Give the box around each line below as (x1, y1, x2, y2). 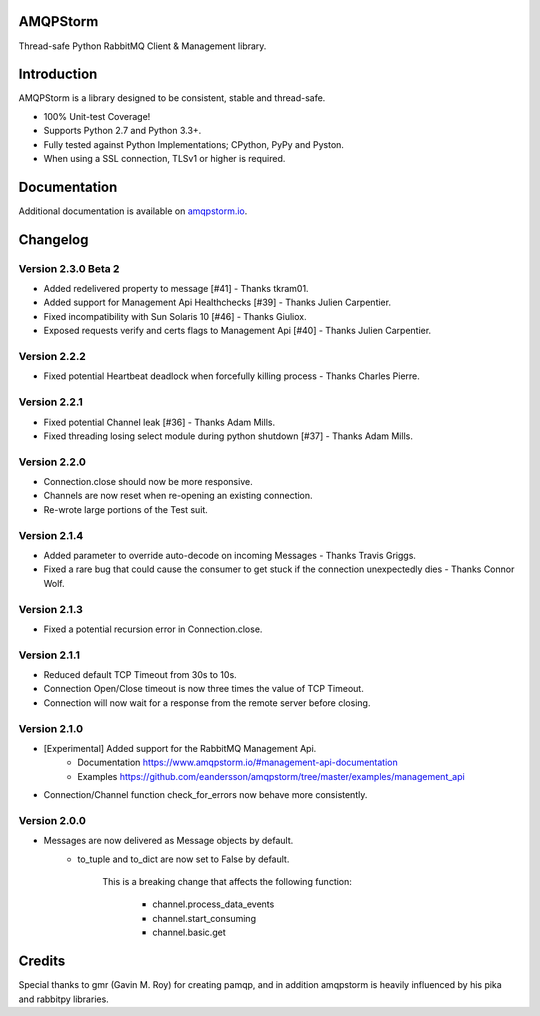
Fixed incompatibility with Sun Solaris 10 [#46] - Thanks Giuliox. (43, 310, 307, 322)
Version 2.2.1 (18, 395, 84, 409)
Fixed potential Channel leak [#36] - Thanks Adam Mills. (43, 416, 275, 428)
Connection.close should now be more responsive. (43, 476, 254, 488)
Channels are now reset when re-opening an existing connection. (43, 490, 314, 502)
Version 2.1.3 (18, 602, 84, 616)
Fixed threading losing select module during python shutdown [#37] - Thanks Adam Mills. (43, 430, 414, 442)
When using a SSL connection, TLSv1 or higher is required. (43, 152, 286, 164)
